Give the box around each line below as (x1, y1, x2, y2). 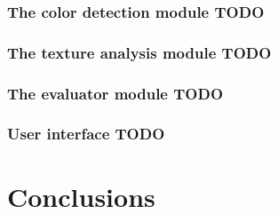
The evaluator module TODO (7, 82, 224, 104)
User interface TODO (7, 123, 165, 145)
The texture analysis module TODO (7, 41, 272, 63)
